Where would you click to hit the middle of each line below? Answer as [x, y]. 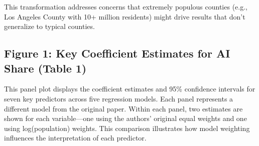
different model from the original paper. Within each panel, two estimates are [123, 108]
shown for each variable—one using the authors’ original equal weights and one [125, 118]
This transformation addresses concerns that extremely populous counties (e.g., [126, 6]
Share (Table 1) [45, 68]
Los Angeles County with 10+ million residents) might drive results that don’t [125, 16]
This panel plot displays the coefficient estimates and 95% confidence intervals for [130, 89]
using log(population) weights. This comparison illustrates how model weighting [127, 128]
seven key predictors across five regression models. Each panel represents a [119, 98]
